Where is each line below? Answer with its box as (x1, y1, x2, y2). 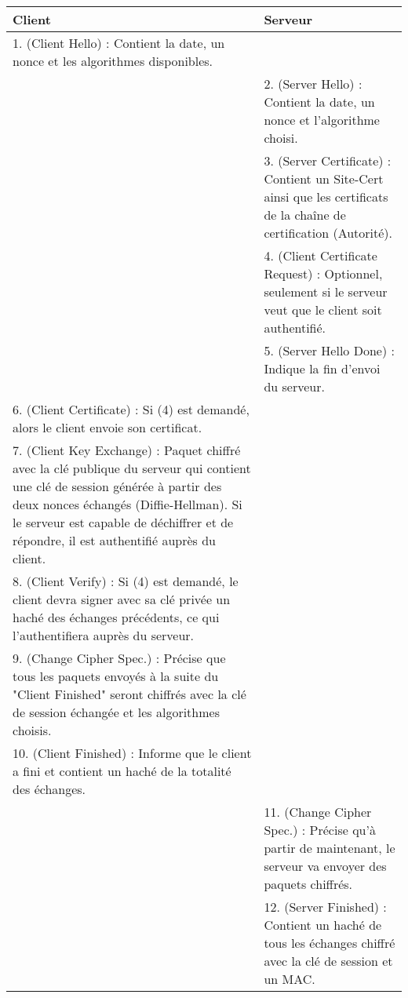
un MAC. (264, 970, 315, 988)
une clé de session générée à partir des (13, 477, 222, 495)
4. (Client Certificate (264, 246, 377, 264)
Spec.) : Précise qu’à (264, 821, 376, 839)
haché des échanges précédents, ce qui (13, 608, 220, 626)
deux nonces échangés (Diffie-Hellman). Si (13, 495, 242, 513)
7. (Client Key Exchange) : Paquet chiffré (13, 441, 241, 459)
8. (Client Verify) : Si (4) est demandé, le (13, 572, 239, 590)
